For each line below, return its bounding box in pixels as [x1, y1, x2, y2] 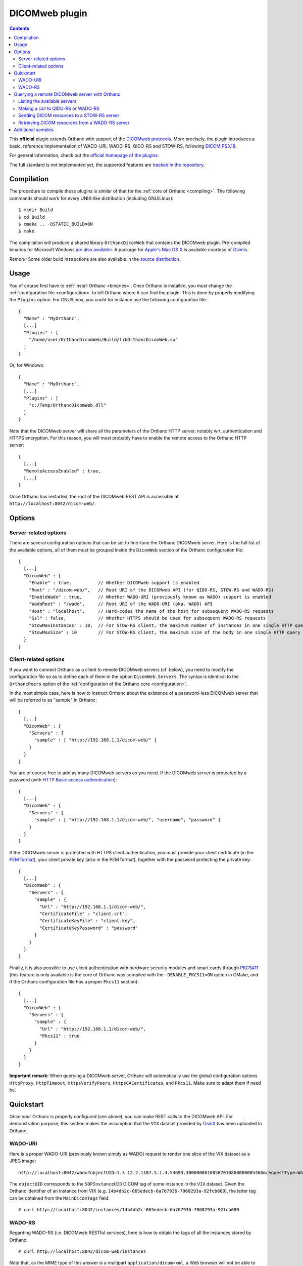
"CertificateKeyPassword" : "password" [39, 925, 138, 931]
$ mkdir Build [18, 207, 53, 213]
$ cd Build [18, 214, 45, 220]
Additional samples [14, 127, 54, 133]
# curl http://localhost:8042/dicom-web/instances [18, 1249, 146, 1254]
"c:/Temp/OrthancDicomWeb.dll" [28, 403, 107, 408]
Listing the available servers [18, 98, 77, 104]
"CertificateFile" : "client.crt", [39, 911, 128, 917]
